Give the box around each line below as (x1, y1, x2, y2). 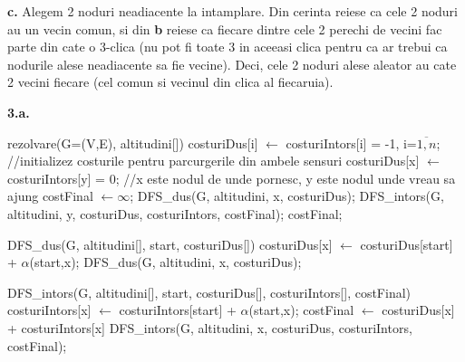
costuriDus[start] (360, 234, 453, 253)
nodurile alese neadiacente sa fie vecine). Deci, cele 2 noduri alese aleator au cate (7, 54, 457, 73)
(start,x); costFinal (248, 300, 354, 319)
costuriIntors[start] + (119, 300, 237, 319)
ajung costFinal (7, 186, 93, 205)
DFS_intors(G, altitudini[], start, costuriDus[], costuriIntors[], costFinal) (7, 282, 412, 301)
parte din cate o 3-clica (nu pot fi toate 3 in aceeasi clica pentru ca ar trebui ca (7, 37, 448, 56)
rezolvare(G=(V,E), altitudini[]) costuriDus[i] (7, 133, 258, 152)
